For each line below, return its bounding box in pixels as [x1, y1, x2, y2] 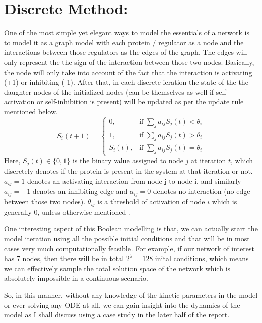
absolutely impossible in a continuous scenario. [4, 273, 148, 283]
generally [4, 206, 32, 217]
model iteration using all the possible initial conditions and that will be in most [4, 233, 250, 244]
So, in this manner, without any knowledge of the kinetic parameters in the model [4, 290, 258, 300]
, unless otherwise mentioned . [37, 206, 130, 217]
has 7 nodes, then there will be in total [4, 253, 124, 264]
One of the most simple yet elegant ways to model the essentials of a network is [4, 27, 249, 38]
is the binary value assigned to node [72, 155, 183, 166]
